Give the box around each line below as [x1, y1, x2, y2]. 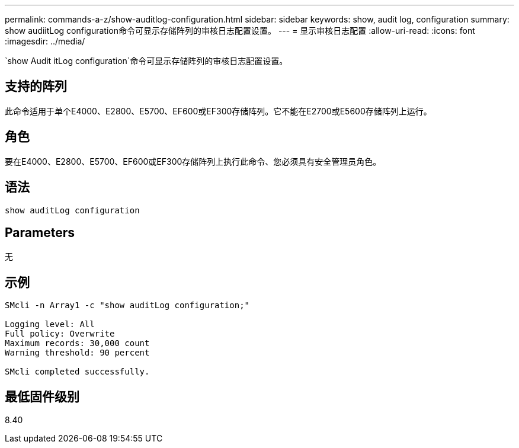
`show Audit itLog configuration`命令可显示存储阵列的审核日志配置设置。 [5, 56, 288, 66]
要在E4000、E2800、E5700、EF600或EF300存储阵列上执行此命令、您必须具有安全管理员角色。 [5, 156, 382, 167]
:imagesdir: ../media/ [5, 36, 85, 46]
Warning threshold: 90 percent [5, 348, 150, 358]
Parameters [5, 225, 75, 240]
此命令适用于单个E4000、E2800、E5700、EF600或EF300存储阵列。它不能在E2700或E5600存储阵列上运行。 [5, 105, 432, 116]
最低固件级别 [5, 389, 79, 404]
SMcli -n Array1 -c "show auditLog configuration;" [5, 300, 250, 311]
